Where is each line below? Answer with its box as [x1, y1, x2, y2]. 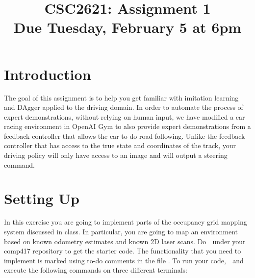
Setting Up [4, 188, 80, 208]
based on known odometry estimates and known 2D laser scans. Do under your [4, 236, 246, 246]
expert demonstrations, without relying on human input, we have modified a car [4, 111, 245, 122]
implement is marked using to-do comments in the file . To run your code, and [4, 255, 244, 265]
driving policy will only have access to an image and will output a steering [4, 150, 228, 160]
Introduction [4, 64, 91, 84]
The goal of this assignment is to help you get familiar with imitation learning [4, 92, 239, 102]
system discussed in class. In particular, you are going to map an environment [4, 226, 238, 236]
